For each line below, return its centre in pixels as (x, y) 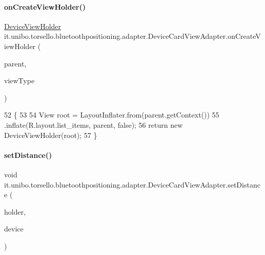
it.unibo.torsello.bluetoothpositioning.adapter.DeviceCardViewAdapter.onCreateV (132, 36)
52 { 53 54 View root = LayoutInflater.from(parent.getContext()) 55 (112, 115)
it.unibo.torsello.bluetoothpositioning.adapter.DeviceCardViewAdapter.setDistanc (132, 184)
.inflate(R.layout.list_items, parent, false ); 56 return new (94, 124)
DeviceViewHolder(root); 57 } (51, 135)
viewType (19, 80)
